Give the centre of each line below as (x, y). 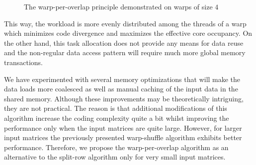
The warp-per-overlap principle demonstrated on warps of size (118, 6)
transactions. (23, 62)
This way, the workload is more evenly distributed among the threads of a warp (125, 23)
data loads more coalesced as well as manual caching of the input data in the (121, 89)
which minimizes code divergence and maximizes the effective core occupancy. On (128, 33)
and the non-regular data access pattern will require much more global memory (125, 52)
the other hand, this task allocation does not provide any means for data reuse (124, 42)
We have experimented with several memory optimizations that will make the (122, 79)
